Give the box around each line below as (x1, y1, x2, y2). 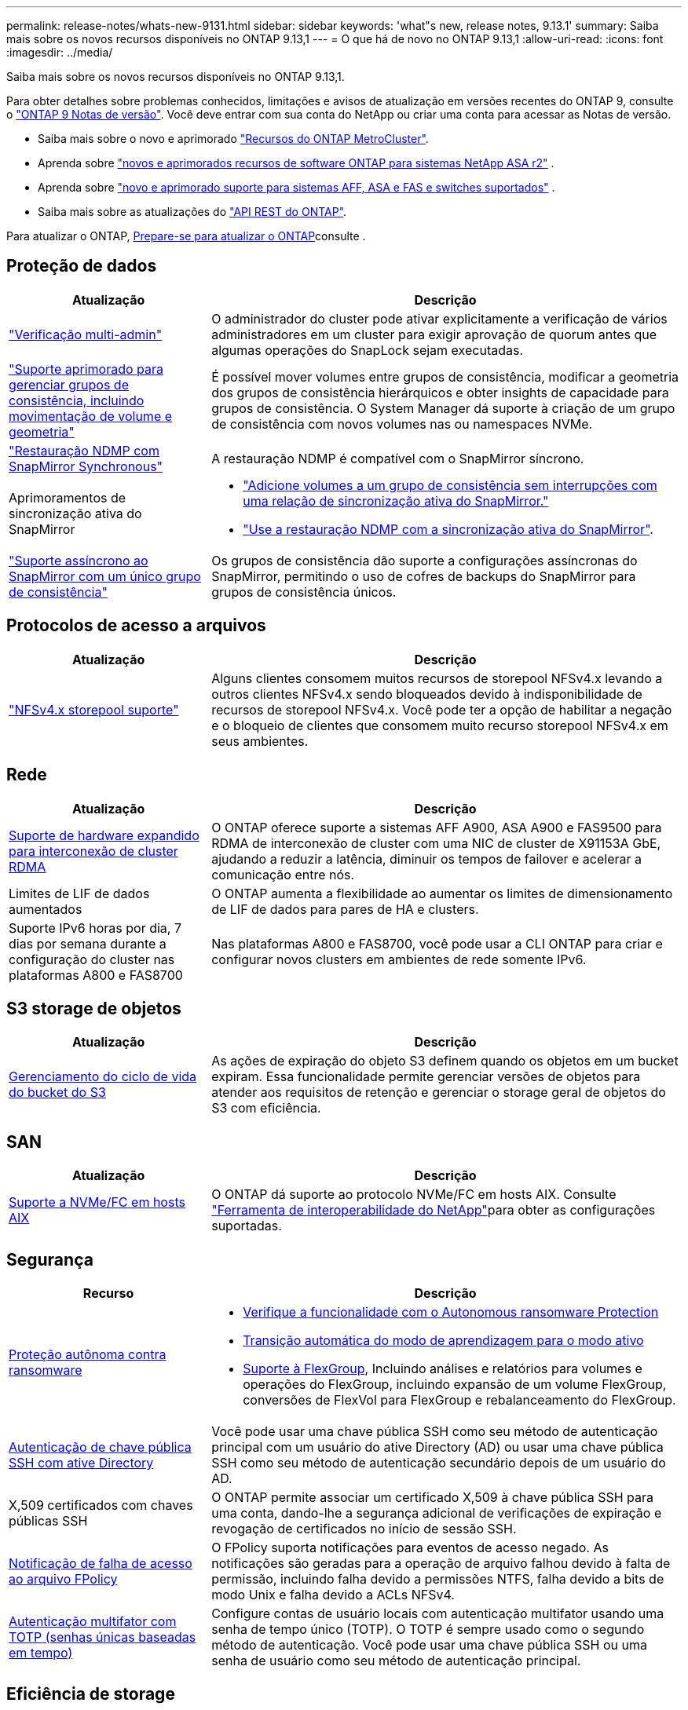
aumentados (9, 901, 82, 917)
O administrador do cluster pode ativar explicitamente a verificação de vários (211, 310, 668, 327)
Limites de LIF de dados (9, 885, 150, 901)
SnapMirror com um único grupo (9, 568, 201, 584)
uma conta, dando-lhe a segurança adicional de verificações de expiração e (211, 1505, 662, 1522)
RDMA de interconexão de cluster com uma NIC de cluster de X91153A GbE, (211, 835, 661, 851)
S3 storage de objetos (6, 998, 181, 1018)
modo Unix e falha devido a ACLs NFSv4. (211, 1587, 455, 1603)
